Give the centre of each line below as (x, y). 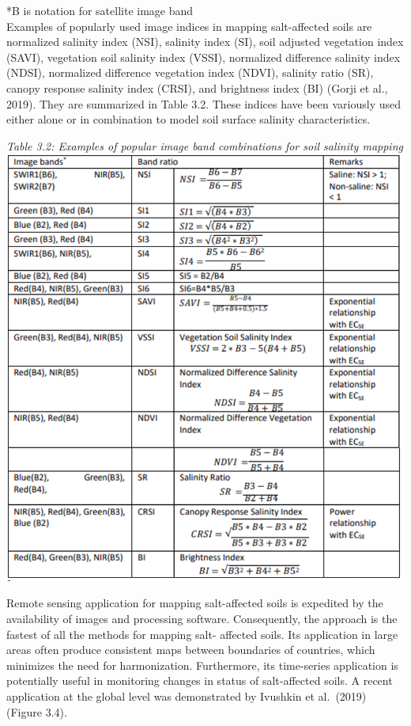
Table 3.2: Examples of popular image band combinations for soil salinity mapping (205, 145)
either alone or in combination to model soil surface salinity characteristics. (189, 119)
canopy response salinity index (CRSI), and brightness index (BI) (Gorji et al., (197, 87)
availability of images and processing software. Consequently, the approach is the (202, 618)
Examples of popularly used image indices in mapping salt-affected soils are (189, 26)
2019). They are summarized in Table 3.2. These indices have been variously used (204, 103)
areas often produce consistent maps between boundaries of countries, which (191, 650)
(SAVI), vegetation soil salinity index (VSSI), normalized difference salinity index (204, 57)
